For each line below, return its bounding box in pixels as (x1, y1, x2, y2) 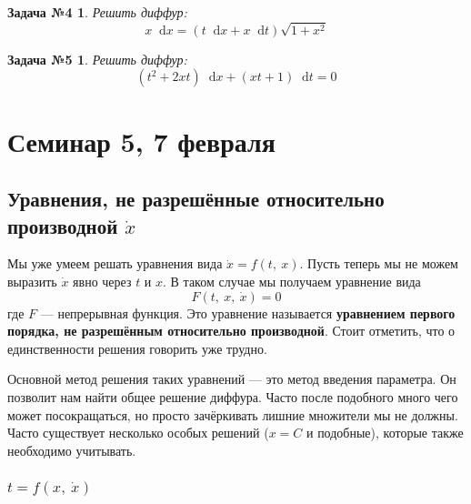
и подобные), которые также (306, 423, 464, 442)
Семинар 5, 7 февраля (7, 122, 276, 159)
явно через (73, 271, 132, 290)
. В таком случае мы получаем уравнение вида (163, 271, 421, 290)
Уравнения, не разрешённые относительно (7, 185, 385, 213)
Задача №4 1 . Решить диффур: (7, 3, 187, 21)
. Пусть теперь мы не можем (299, 254, 458, 273)
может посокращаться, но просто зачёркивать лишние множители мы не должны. (7, 405, 458, 424)
